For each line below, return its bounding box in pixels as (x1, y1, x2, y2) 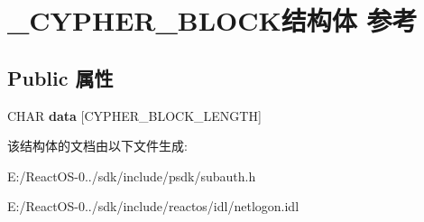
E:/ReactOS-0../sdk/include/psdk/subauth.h (7, 166, 256, 185)
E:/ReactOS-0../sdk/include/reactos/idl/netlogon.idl (7, 197, 300, 216)
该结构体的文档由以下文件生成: (7, 136, 188, 155)
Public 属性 (7, 63, 114, 91)
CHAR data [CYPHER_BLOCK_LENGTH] (7, 106, 262, 125)
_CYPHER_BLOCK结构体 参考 (7, 2, 418, 39)
